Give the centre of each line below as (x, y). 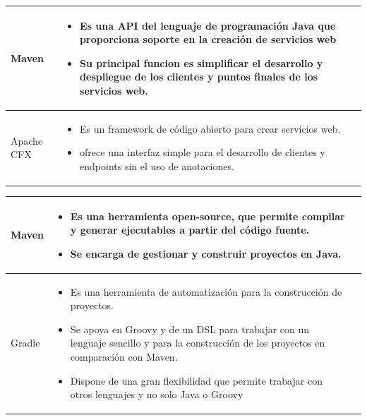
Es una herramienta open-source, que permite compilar (207, 216)
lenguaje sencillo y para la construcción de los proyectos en (198, 343)
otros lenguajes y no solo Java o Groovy (157, 394)
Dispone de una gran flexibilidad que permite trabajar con (196, 380)
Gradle (25, 343)
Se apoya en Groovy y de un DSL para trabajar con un (190, 329)
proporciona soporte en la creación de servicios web (208, 39)
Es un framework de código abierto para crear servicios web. (210, 128)
